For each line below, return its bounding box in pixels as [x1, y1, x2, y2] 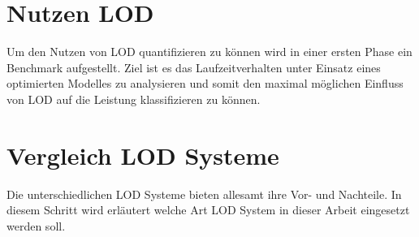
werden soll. [6, 217, 66, 234]
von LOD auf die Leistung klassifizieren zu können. [6, 90, 261, 107]
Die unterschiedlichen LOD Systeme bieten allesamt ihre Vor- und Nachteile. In [6, 185, 402, 202]
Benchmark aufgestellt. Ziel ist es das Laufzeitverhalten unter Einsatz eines [6, 58, 381, 75]
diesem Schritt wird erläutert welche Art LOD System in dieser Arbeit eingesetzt [6, 201, 410, 218]
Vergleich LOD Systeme [6, 138, 279, 171]
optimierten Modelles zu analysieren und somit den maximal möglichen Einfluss [6, 75, 404, 92]
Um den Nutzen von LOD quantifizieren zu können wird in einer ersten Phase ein [6, 43, 413, 60]
